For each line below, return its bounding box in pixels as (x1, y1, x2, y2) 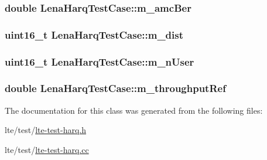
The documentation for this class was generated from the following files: (5, 104, 263, 116)
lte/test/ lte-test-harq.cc (5, 143, 89, 155)
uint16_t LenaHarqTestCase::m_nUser (5, 54, 194, 69)
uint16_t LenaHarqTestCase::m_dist (5, 27, 184, 42)
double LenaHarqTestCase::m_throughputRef (5, 81, 226, 96)
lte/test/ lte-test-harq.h (5, 124, 87, 136)
